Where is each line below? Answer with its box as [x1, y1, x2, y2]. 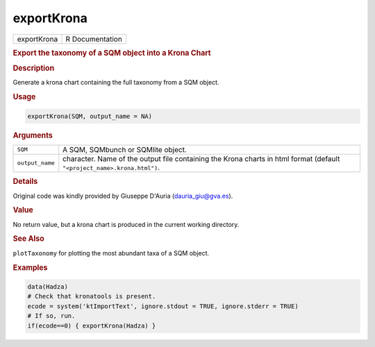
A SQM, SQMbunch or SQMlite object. [62, 144, 187, 154]
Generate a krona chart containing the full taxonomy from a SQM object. [12, 78, 219, 87]
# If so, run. [27, 312, 76, 320]
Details [12, 177, 38, 187]
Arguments [12, 130, 53, 140]
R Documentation [65, 34, 123, 44]
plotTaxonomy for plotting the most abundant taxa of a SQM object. [12, 248, 210, 257]
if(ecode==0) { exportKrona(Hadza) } [27, 321, 156, 330]
